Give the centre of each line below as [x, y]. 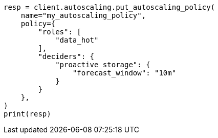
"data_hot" [77, 40]
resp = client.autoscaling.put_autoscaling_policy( [110, 7]
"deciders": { [66, 56]
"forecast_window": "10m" [124, 73]
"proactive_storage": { [103, 65]
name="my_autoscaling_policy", [83, 15]
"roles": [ [60, 32]
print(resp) [27, 114]
